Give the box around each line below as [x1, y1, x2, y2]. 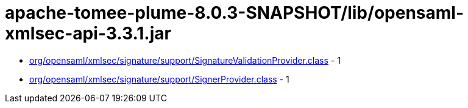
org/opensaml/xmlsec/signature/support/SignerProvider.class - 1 [29, 73, 289, 84]
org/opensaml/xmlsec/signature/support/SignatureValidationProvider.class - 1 [29, 55, 341, 66]
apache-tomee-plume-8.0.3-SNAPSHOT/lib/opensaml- [5, 2, 464, 23]
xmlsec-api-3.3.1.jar [5, 23, 171, 44]
